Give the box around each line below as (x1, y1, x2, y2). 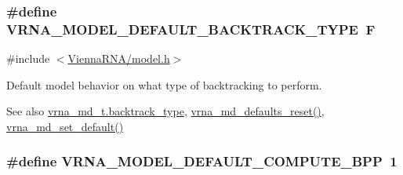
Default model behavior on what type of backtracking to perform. (6, 76, 322, 93)
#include (6, 50, 50, 67)
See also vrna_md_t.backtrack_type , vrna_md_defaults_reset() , (6, 103, 325, 119)
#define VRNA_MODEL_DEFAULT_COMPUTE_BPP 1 (6, 151, 398, 171)
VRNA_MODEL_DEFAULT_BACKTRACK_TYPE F (6, 19, 376, 38)
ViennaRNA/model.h (67, 50, 170, 67)
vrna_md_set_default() (6, 118, 124, 134)
